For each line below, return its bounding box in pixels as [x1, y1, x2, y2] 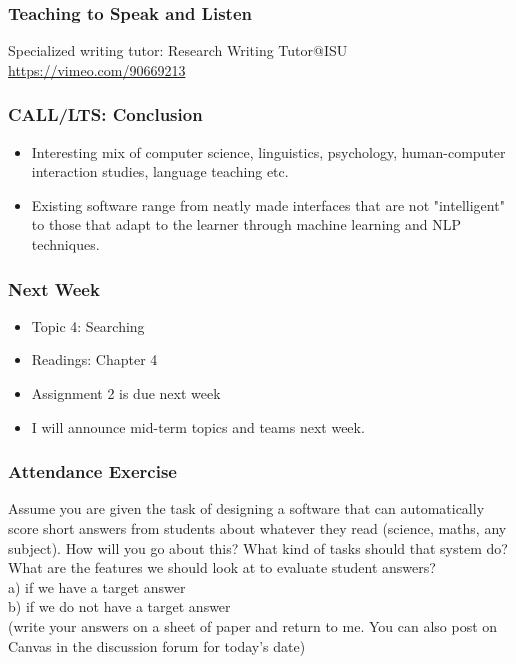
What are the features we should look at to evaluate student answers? [8, 557, 436, 578]
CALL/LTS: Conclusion [8, 102, 203, 127]
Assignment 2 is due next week [31, 383, 221, 403]
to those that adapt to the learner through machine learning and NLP [31, 214, 462, 235]
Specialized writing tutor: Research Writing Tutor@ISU [8, 40, 348, 61]
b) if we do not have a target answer [8, 596, 231, 617]
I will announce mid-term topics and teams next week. [31, 416, 365, 437]
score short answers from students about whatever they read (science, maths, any [8, 518, 507, 538]
